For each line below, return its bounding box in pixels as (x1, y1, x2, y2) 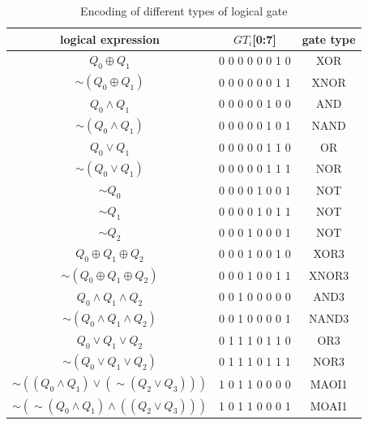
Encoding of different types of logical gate (80, 2, 288, 19)
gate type (302, 30, 356, 47)
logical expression (60, 30, 160, 47)
